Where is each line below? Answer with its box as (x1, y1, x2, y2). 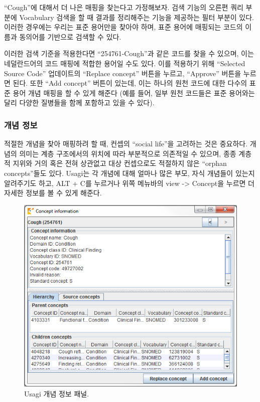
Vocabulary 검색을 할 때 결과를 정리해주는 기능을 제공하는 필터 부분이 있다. (19, 12, 254, 22)
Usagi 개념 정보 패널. (24, 388, 89, 398)
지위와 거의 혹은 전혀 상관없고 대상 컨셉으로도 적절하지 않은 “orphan (13, 158, 227, 168)
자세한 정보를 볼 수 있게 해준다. (4, 187, 102, 198)
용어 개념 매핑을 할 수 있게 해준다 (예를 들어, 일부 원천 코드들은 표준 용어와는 (13, 87, 255, 98)
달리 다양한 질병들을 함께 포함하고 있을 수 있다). (4, 97, 155, 108)
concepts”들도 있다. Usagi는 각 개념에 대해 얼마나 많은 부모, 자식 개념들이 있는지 (4, 167, 255, 178)
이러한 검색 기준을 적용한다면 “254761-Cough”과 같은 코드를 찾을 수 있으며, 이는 (4, 48, 254, 59)
